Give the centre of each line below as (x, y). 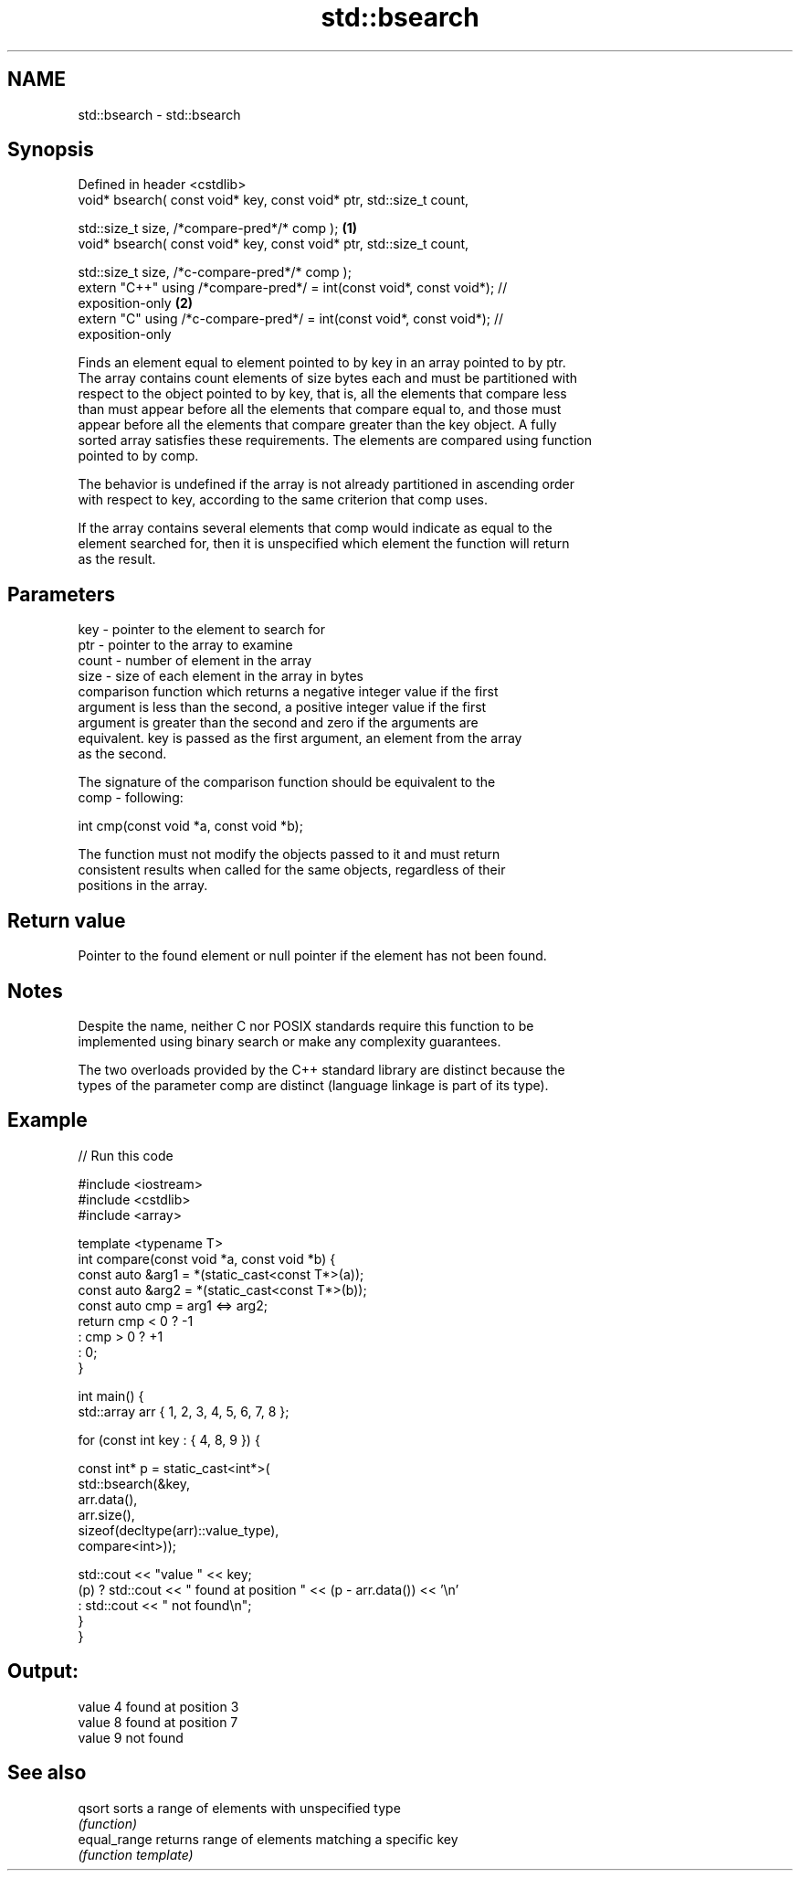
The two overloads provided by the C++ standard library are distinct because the (321, 1069)
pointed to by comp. (138, 456)
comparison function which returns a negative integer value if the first (288, 692)
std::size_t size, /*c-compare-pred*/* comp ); (215, 272)
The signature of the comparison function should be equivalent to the (287, 782)
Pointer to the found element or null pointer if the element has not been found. (312, 956)
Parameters (61, 594)
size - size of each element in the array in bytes (221, 676)
